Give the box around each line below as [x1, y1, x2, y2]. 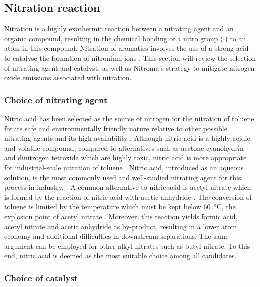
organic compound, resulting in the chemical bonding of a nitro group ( [4, 33, 223, 43]
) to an [225, 33, 246, 43]
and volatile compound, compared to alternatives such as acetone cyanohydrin [4, 142, 244, 153]
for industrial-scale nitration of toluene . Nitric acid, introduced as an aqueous [4, 162, 244, 172]
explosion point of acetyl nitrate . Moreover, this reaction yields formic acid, [4, 211, 238, 221]
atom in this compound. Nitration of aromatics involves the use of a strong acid [4, 43, 249, 53]
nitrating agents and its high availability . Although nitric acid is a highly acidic [4, 133, 250, 143]
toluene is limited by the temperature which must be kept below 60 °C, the [4, 201, 236, 212]
